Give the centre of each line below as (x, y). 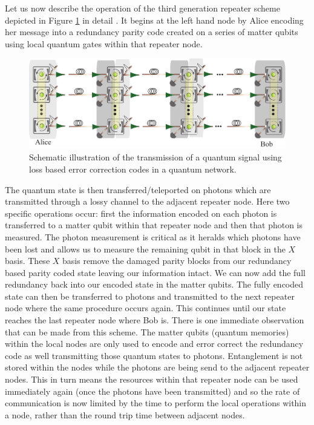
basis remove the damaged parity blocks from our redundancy (177, 261)
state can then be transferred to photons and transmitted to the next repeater (150, 296)
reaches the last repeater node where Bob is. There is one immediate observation (155, 320)
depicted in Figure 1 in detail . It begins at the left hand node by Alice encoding (154, 20)
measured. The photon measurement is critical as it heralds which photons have (153, 236)
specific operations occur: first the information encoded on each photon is (141, 213)
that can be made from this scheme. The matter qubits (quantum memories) (147, 331)
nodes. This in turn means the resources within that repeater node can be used (152, 379)
